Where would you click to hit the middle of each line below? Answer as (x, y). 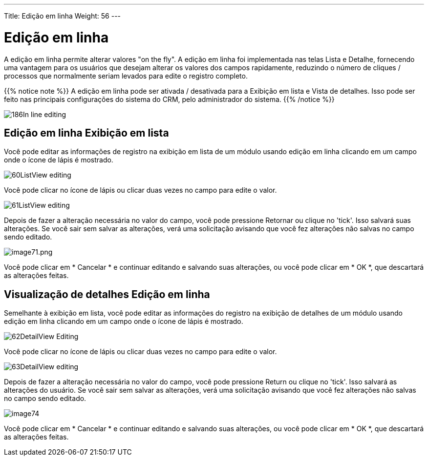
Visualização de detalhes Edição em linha (107, 294)
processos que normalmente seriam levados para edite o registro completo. (126, 76)
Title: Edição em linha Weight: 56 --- (63, 16)
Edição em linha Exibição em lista (86, 133)
